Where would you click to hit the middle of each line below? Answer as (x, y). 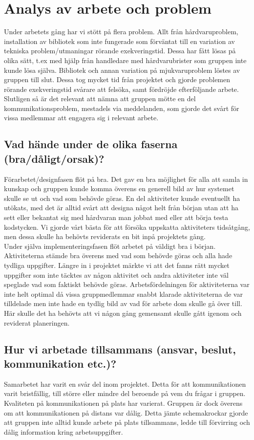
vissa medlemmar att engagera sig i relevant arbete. (81, 118)
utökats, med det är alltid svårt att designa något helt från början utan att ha (121, 208)
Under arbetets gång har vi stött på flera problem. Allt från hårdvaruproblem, (121, 32)
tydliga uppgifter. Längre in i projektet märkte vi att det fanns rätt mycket (117, 265)
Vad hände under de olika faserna (91, 144)
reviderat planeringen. (37, 322)
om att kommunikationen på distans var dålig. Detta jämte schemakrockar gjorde (126, 412)
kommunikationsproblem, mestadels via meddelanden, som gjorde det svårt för (122, 108)
